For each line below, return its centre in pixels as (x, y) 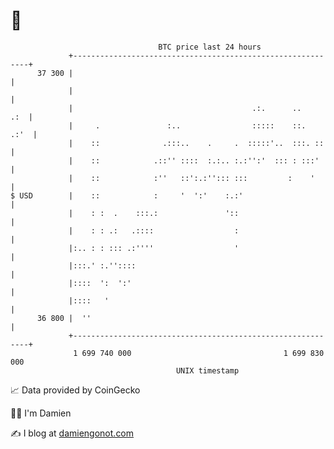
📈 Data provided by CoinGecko (75, 390)
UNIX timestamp (207, 370)
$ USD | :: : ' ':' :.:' (127, 195)
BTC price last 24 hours (210, 47)
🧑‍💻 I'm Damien (41, 413)
